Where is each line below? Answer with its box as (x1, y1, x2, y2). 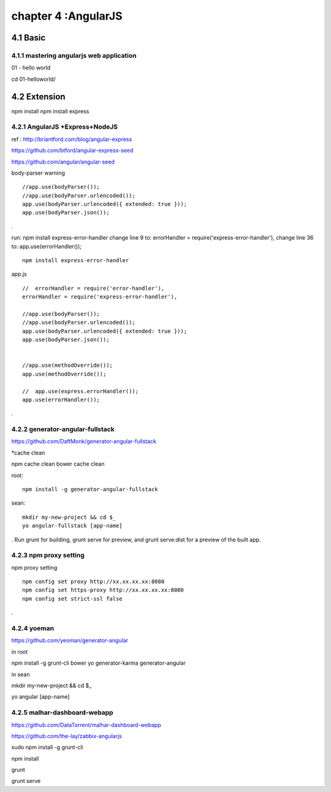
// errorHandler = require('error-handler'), (22, 285, 165, 292)
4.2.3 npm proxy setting (11, 551, 85, 560)
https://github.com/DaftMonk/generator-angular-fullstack (11, 438, 156, 445)
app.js (11, 270, 27, 278)
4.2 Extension (11, 91, 66, 102)
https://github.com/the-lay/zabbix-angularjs (11, 732, 122, 739)
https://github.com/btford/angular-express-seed (11, 147, 134, 154)
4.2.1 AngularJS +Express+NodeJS (11, 123, 118, 131)
